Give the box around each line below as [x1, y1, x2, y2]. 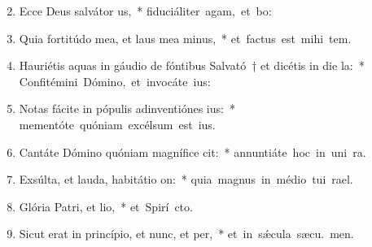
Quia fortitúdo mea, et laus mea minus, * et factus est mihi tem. [19, 29, 352, 46]
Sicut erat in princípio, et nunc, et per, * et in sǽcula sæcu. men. [19, 225, 354, 242]
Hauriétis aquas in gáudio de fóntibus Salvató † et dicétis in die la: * [19, 57, 365, 74]
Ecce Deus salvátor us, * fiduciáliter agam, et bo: [19, 2, 272, 19]
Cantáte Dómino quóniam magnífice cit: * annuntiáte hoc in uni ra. [19, 143, 366, 160]
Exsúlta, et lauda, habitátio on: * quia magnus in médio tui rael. [19, 171, 353, 188]
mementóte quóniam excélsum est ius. [19, 115, 216, 132]
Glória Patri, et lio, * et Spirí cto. [19, 197, 193, 214]
